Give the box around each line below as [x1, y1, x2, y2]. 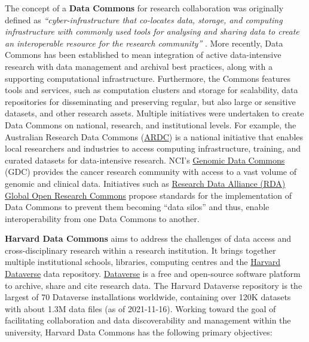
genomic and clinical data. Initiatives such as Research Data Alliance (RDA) [5, 177, 286, 189]
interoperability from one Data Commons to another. [5, 212, 200, 224]
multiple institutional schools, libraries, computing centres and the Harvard [5, 255, 281, 268]
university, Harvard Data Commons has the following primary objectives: [5, 326, 273, 338]
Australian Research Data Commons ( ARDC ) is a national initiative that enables [5, 130, 304, 143]
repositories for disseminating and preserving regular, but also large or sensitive [5, 95, 296, 107]
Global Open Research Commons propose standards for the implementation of [5, 189, 292, 201]
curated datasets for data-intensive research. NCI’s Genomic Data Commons [5, 153, 285, 166]
